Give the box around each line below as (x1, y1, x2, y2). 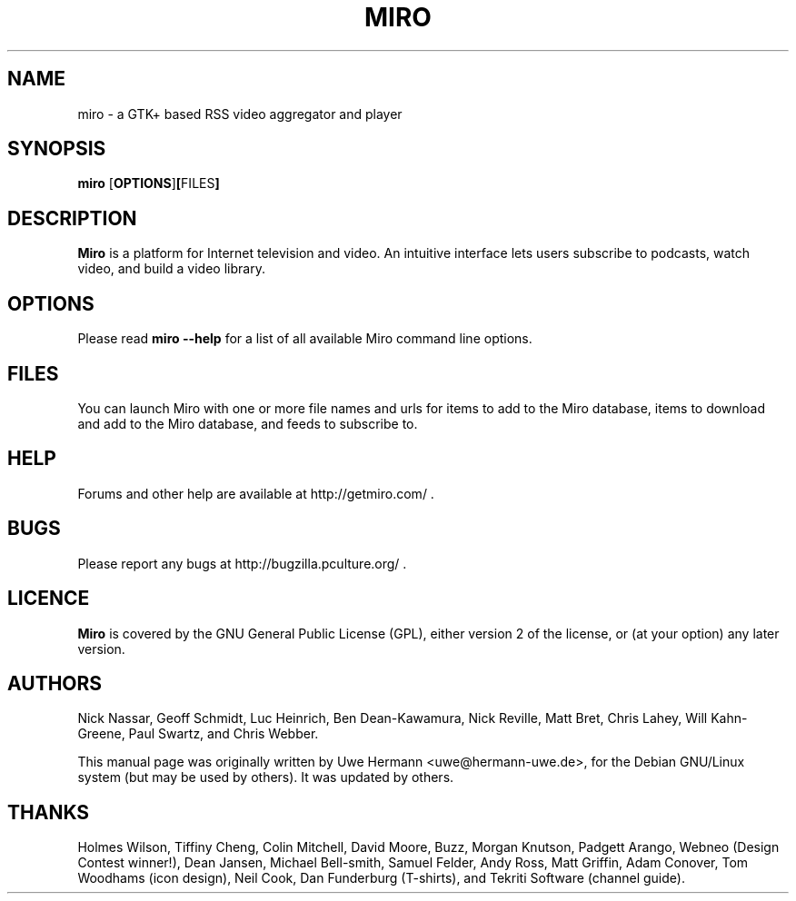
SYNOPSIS (7, 137, 106, 161)
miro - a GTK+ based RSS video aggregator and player (77, 105, 403, 122)
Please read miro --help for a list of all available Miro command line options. (77, 331, 532, 347)
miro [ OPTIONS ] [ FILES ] (77, 175, 220, 192)
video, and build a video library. (77, 261, 265, 277)
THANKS (7, 800, 90, 824)
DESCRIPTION (7, 206, 137, 230)
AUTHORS (7, 671, 103, 695)
